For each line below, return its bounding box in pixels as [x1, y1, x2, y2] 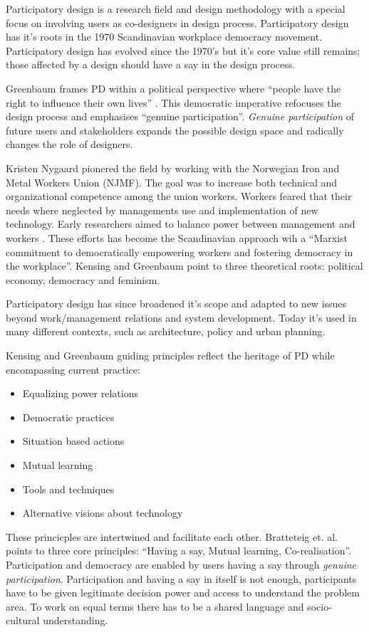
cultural [6, 613, 40, 628]
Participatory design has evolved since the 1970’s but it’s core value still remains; [6, 43, 360, 58]
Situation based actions [22, 433, 125, 448]
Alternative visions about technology [22, 505, 183, 520]
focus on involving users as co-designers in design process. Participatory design [6, 15, 349, 30]
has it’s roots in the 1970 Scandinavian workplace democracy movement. [6, 29, 323, 44]
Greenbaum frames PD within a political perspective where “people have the [6, 80, 341, 95]
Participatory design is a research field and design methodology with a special [6, 1, 345, 16]
